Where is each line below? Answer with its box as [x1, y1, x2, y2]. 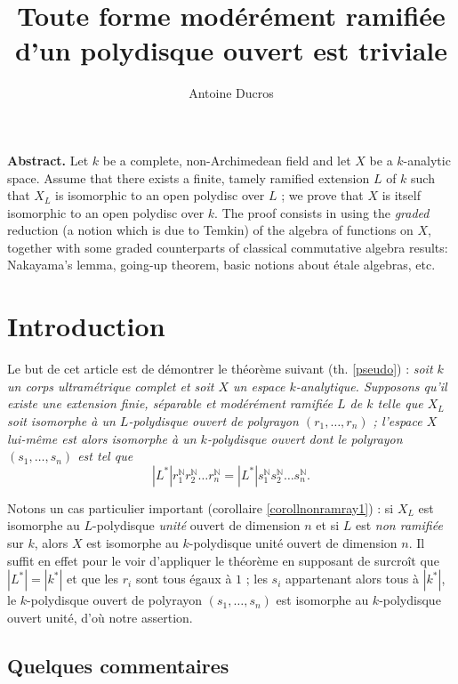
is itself [382, 186, 421, 205]
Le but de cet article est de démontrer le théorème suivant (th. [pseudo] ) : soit [7, 359, 433, 378]
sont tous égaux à [135, 569, 232, 588]
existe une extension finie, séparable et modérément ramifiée [7, 394, 333, 413]
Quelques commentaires [7, 651, 229, 679]
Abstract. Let [7, 150, 89, 169]
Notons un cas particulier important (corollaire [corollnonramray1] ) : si [7, 498, 394, 517]
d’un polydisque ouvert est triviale [14, 32, 448, 68]
